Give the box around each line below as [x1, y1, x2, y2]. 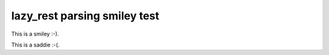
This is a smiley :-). [11, 30, 59, 37]
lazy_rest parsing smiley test [11, 9, 160, 22]
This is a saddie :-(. [11, 41, 60, 48]
